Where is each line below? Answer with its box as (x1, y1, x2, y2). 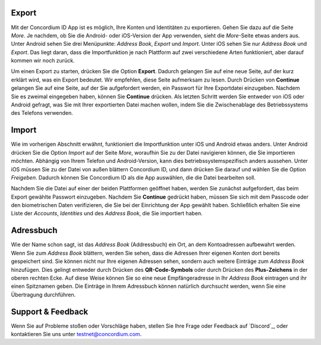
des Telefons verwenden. (11, 109, 74, 117)
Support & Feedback (11, 306, 89, 316)
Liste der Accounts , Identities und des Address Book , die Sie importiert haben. (11, 210, 203, 217)
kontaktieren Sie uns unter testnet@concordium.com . (11, 331, 142, 337)
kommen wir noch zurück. (11, 57, 75, 64)
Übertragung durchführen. (11, 291, 76, 298)
